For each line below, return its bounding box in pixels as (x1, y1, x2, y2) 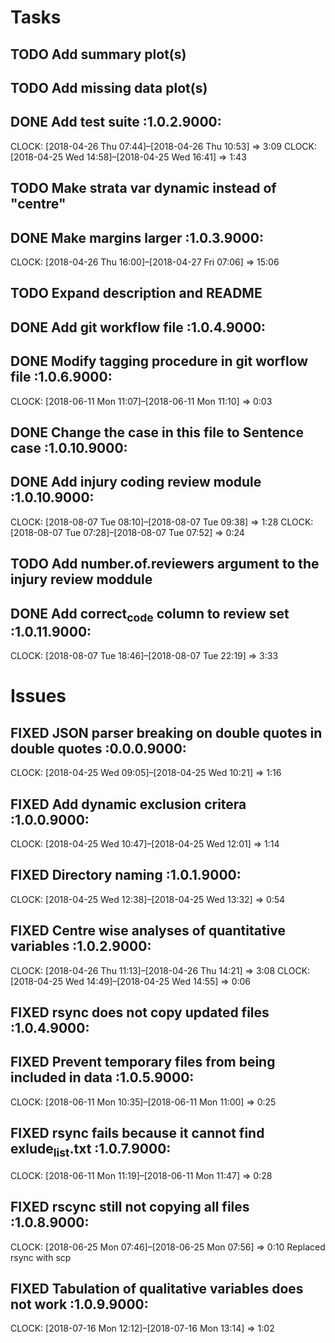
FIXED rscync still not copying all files (10, 1199, 250, 1216)
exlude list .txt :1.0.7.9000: (10, 1141, 172, 1160)
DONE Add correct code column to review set (10, 605, 290, 625)
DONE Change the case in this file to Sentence (10, 424, 304, 441)
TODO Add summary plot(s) (10, 46, 187, 63)
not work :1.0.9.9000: (10, 1296, 149, 1313)
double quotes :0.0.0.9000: (10, 740, 187, 757)
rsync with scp (10, 1251, 72, 1263)
